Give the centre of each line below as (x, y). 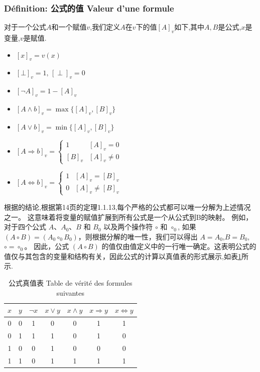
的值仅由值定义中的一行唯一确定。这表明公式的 (179, 246)
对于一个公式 (25, 27)
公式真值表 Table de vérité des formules (71, 283)
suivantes (70, 292)
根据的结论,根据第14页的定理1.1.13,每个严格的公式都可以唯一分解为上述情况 (127, 207)
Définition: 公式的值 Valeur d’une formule (89, 8)
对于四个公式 (25, 227)
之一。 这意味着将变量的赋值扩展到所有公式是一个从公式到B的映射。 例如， (128, 217)
